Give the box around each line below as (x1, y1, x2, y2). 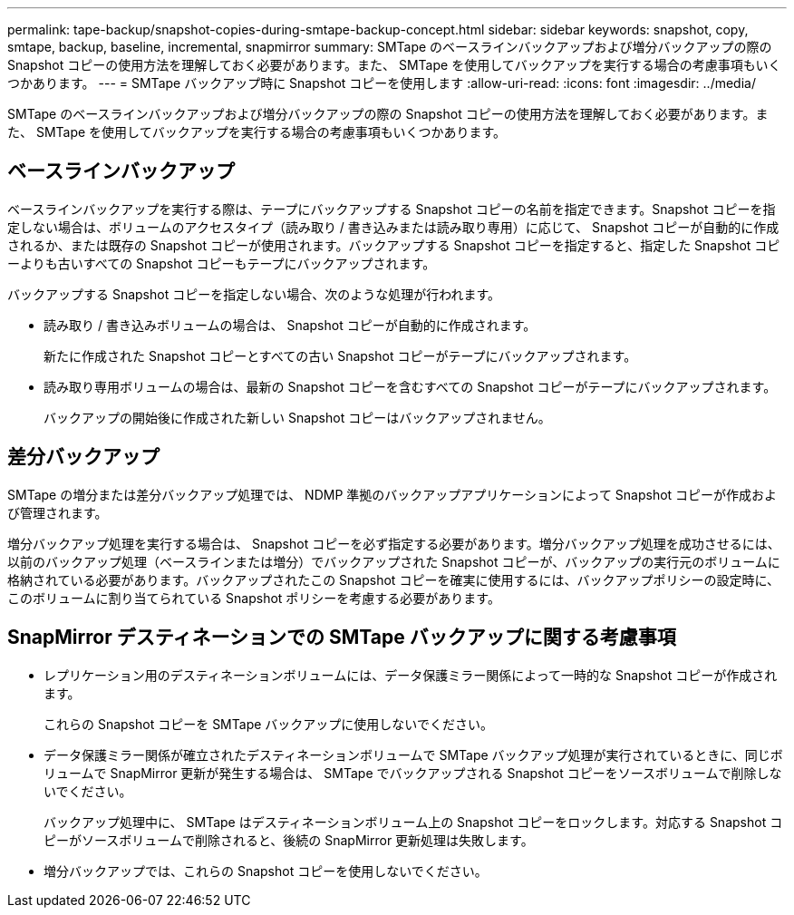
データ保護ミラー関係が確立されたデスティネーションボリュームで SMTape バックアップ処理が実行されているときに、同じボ (44, 746, 783, 763)
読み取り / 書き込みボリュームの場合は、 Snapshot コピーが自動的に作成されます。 (44, 316, 537, 333)
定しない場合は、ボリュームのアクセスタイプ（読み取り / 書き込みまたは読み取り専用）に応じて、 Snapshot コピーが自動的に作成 (7, 219, 779, 235)
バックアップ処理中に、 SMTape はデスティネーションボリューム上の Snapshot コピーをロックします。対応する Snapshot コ (44, 813, 783, 830)
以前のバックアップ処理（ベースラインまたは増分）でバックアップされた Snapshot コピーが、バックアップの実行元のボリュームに (7, 553, 780, 569)
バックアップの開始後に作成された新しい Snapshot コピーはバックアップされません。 (44, 409, 551, 425)
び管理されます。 (7, 504, 108, 521)
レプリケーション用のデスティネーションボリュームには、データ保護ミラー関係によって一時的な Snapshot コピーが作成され (44, 667, 778, 683)
